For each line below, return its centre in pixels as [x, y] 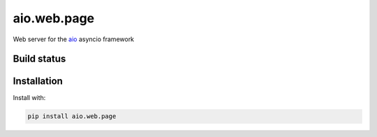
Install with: [29, 98]
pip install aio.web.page [72, 116]
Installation [38, 81]
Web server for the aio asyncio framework [74, 39]
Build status [39, 59]
